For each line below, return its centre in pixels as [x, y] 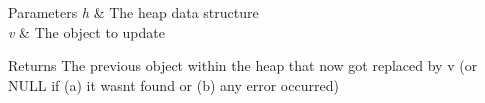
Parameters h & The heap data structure [133, 12]
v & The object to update [86, 31]
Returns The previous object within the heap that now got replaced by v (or [243, 65]
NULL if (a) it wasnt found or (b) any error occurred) [173, 84]
